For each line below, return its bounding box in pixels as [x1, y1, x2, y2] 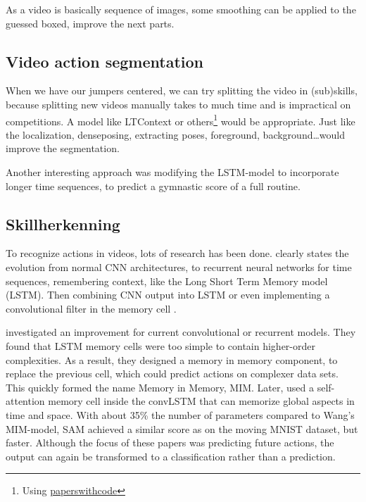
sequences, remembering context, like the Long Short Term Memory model [6, 273, 328, 288]
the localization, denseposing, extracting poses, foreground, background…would [6, 127, 346, 142]
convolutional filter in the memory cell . [6, 301, 177, 315]
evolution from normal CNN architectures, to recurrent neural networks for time [6, 260, 352, 274]
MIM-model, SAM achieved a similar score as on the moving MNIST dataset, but [6, 421, 358, 436]
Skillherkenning [6, 213, 120, 234]
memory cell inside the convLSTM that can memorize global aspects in [48, 394, 355, 408]
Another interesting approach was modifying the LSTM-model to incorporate [6, 165, 339, 180]
